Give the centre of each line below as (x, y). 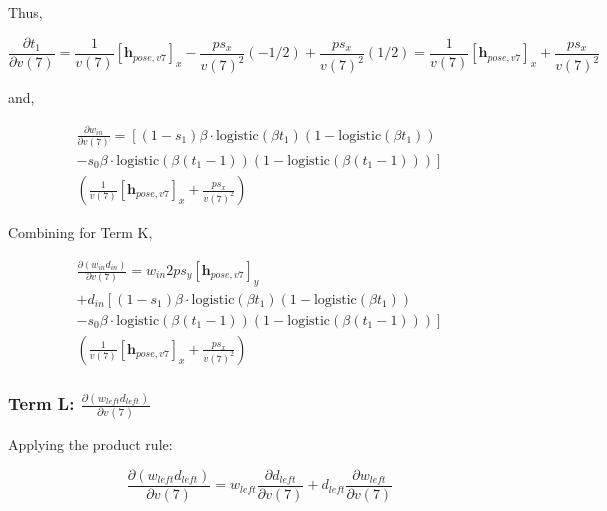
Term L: (41, 402)
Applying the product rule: (90, 444)
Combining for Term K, (80, 232)
